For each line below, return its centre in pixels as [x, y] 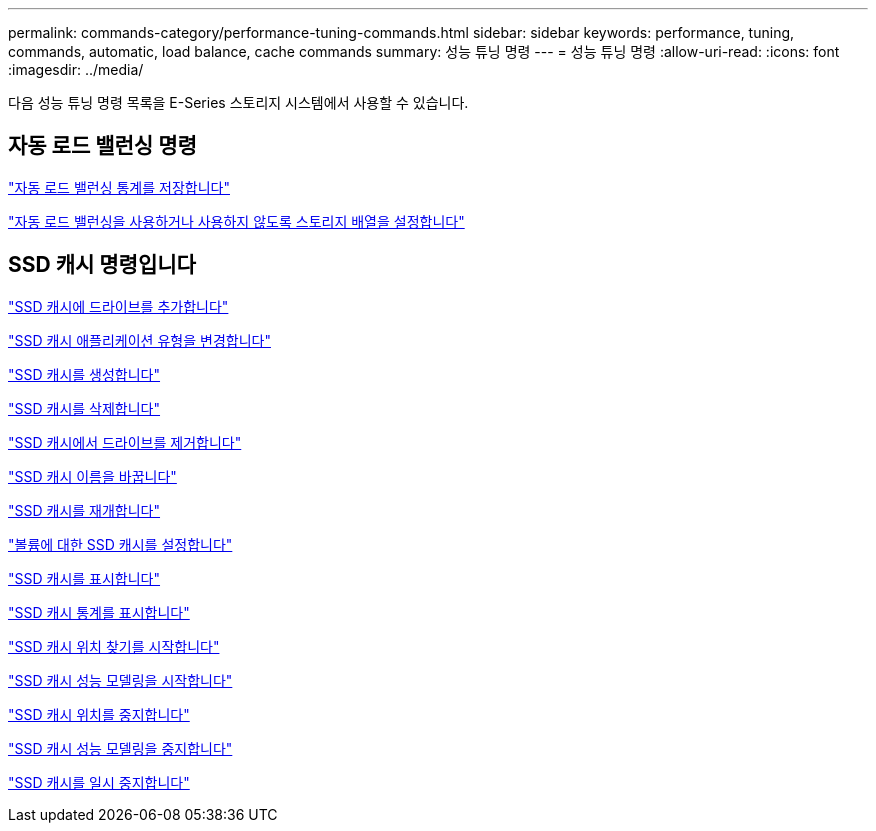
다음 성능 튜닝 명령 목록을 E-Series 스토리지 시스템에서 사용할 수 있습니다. [238, 102]
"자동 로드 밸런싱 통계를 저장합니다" [119, 187]
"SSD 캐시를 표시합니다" [84, 578]
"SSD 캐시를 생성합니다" [84, 374]
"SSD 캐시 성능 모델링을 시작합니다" [120, 680]
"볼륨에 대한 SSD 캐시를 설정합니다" [120, 544]
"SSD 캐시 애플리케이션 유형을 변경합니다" [139, 340]
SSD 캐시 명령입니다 [102, 265]
